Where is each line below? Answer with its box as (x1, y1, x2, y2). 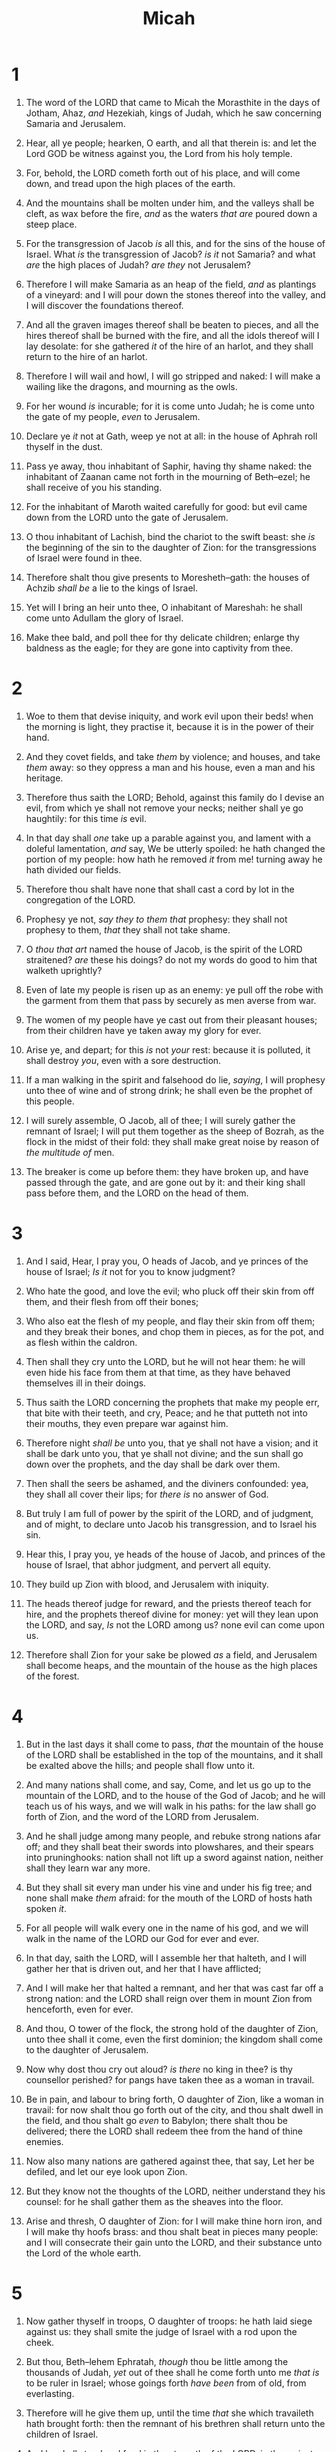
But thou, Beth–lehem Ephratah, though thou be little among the (25, 2355, 289, 2367)
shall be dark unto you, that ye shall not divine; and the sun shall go (25, 1447, 304, 1459)
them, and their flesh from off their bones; (25, 1295, 199, 1307)
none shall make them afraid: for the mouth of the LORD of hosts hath (25, 1892, 313, 1904)
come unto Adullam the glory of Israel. (25, 612, 184, 624)
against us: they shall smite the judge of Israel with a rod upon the (25, 2325, 298, 2337)
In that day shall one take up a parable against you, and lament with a (25, 832, 312, 844)
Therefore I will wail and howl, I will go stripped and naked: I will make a (25, 370, 321, 382)
